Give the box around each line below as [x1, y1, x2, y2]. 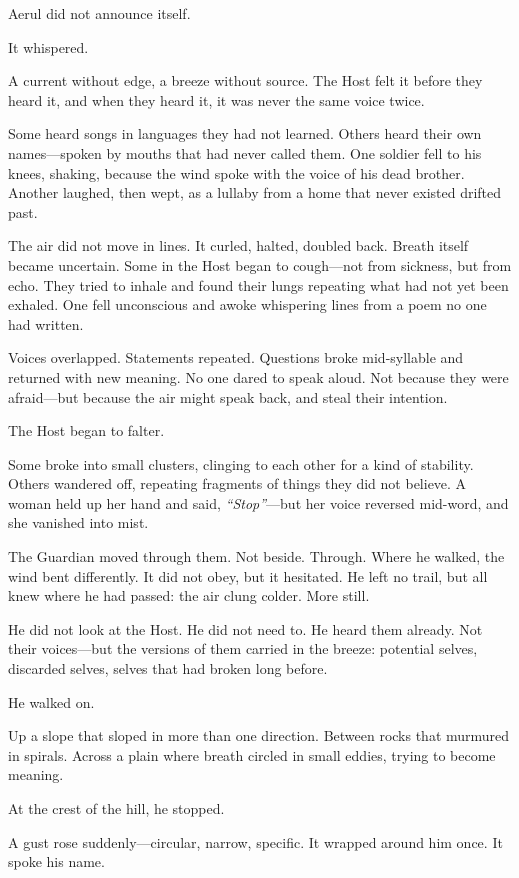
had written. [8, 313, 84, 334]
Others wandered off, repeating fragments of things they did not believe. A [8, 473, 467, 494]
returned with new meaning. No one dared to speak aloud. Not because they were [8, 366, 509, 387]
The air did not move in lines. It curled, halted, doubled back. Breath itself [8, 235, 469, 256]
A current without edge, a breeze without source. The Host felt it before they [8, 70, 483, 91]
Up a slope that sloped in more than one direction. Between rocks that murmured [8, 725, 510, 746]
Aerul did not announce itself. [8, 3, 191, 23]
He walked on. [8, 691, 95, 712]
